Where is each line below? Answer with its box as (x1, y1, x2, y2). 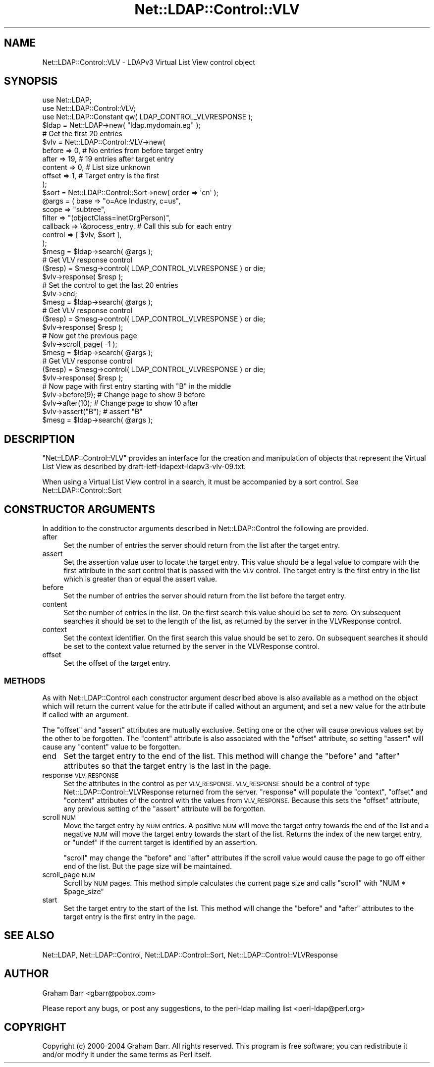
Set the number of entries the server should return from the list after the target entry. (63, 541, 340, 550)
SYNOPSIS (4, 75, 58, 88)
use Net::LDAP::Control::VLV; (42, 104, 136, 113)
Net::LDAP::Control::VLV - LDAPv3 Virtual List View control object (42, 57, 255, 66)
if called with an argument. (42, 710, 129, 719)
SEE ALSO (4, 929, 54, 942)
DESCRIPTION (4, 432, 75, 445)
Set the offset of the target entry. (63, 659, 171, 668)
